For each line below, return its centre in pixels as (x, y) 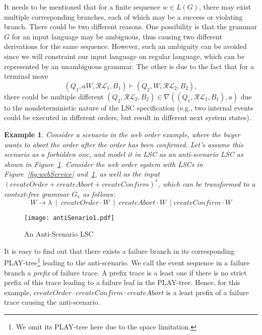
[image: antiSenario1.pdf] (69, 218)
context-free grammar (37, 194)
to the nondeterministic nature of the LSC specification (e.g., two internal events (129, 107)
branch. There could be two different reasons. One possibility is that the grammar (130, 26)
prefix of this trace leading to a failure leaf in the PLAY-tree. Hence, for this (122, 282)
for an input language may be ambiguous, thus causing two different (117, 36)
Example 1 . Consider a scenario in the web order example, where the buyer (122, 134)
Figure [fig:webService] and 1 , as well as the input (82, 174)
